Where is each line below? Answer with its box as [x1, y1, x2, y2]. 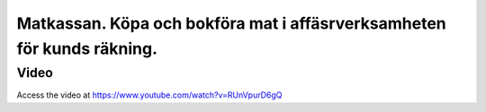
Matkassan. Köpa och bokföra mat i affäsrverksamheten [16, 13, 446, 33]
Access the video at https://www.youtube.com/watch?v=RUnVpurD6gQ [16, 90, 283, 100]
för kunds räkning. [16, 39, 157, 58]
